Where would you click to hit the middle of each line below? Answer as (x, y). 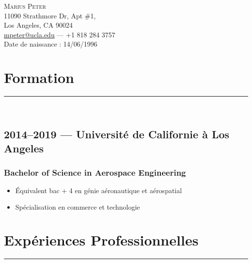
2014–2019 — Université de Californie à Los (117, 134)
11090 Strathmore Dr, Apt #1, (50, 15)
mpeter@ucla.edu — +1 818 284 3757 (60, 34)
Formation (39, 77)
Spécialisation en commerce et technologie (78, 206)
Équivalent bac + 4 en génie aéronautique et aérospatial (99, 190)
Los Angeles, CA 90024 (38, 25)
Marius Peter (25, 6)
